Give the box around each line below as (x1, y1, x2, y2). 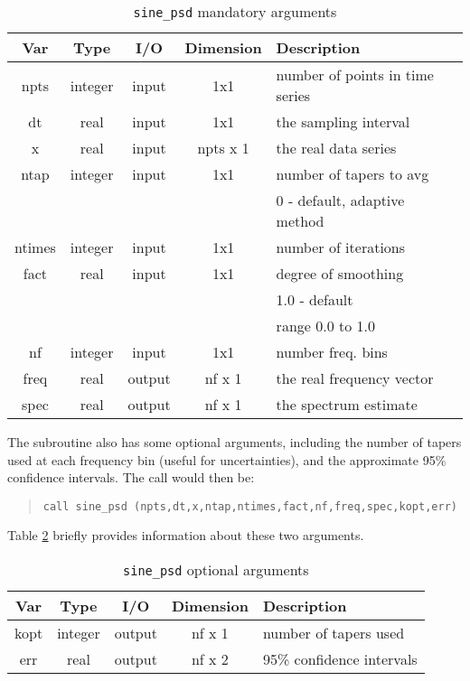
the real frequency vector (276, 368, 434, 388)
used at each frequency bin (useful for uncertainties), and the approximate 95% (7, 450, 446, 469)
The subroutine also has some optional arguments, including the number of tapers (7, 433, 462, 451)
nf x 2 (191, 648, 229, 670)
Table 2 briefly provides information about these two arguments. (7, 526, 364, 545)
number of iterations (276, 237, 406, 257)
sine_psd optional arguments (123, 559, 309, 581)
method (276, 210, 324, 231)
